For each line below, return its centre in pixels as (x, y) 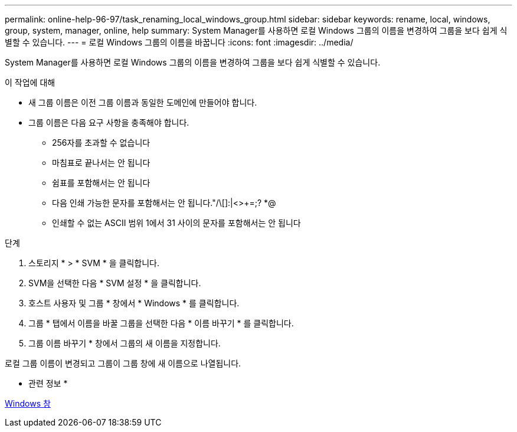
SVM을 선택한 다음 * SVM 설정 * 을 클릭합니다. (115, 283)
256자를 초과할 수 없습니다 (101, 143)
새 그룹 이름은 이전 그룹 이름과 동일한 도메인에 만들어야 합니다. (143, 102)
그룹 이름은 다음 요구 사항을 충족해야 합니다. (109, 122)
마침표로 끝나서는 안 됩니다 (101, 163)
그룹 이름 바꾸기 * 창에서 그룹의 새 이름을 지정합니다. (125, 343)
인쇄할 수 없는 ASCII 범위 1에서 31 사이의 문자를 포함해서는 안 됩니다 (176, 223)
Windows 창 (28, 403)
